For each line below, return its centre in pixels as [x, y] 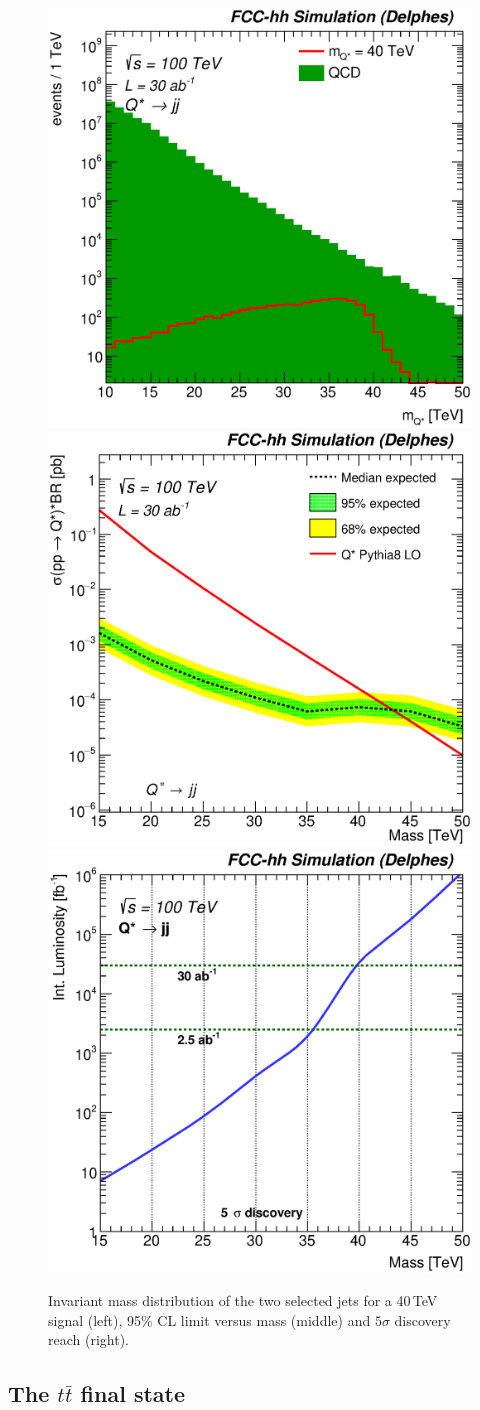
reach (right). [88, 1339]
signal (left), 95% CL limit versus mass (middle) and [209, 1319]
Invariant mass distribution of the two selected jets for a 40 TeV [243, 1300]
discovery [422, 1319]
